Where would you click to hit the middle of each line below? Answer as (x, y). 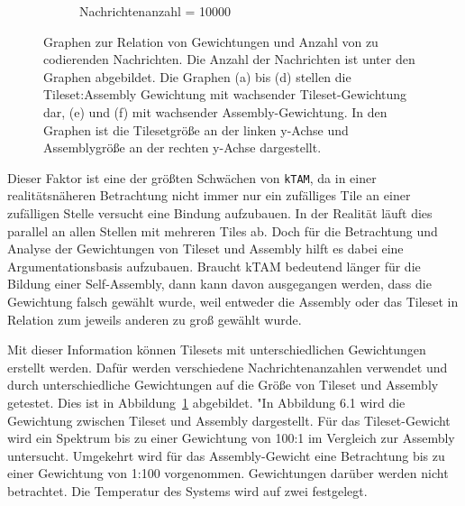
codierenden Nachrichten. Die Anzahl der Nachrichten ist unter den (229, 59)
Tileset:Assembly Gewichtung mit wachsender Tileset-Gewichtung (225, 94)
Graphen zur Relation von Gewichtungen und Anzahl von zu (211, 41)
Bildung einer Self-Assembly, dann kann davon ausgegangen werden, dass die (219, 284)
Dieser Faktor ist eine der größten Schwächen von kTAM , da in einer (192, 177)
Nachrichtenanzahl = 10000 (155, 11)
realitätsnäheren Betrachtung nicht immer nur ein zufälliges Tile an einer (209, 195)
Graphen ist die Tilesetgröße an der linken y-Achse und (196, 129)
